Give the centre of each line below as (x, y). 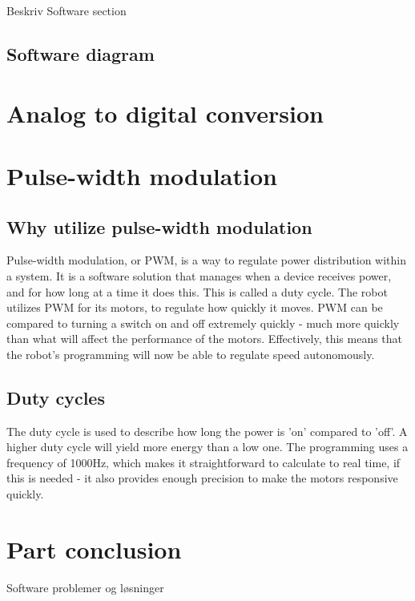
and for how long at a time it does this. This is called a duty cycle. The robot (197, 291)
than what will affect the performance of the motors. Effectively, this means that (205, 339)
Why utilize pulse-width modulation (159, 226)
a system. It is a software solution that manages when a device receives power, (199, 275)
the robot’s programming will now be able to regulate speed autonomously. (191, 354)
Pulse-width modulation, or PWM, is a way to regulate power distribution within (206, 260)
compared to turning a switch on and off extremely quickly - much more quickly (203, 323)
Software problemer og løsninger (85, 587)
